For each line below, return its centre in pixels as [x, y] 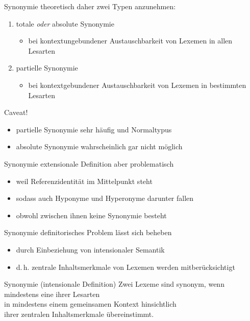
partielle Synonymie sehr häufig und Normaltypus [94, 129]
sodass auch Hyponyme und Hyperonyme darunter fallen [105, 198]
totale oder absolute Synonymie [65, 23]
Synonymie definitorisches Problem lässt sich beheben [88, 232]
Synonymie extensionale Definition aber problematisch [89, 163]
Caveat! [16, 112]
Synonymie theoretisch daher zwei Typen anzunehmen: [90, 6]
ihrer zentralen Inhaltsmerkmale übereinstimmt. [79, 314]
